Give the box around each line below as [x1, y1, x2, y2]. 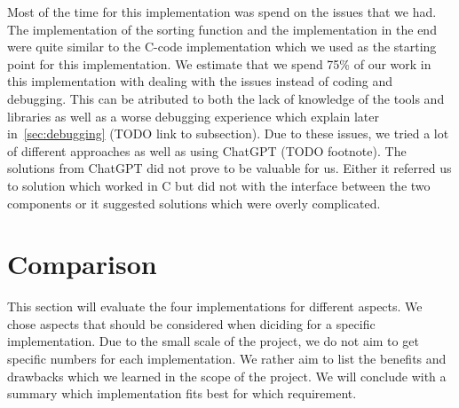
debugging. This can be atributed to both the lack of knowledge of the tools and [7, 89, 445, 107]
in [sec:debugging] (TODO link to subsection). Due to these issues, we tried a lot [7, 124, 449, 143]
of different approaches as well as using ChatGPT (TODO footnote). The [7, 141, 407, 160]
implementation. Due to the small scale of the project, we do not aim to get [7, 332, 419, 350]
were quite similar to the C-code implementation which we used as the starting [7, 37, 437, 56]
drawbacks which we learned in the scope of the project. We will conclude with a [7, 366, 447, 385]
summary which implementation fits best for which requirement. [7, 384, 357, 403]
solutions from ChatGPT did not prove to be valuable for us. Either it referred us [7, 159, 452, 177]
